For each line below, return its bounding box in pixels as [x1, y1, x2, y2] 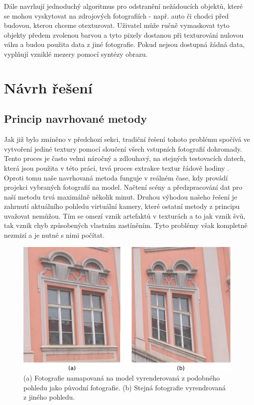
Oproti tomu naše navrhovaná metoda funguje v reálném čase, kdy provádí [4, 172, 228, 182]
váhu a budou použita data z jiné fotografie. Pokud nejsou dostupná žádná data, [4, 39, 245, 49]
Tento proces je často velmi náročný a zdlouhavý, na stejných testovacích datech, [4, 153, 246, 163]
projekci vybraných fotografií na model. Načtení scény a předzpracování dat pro [4, 182, 243, 192]
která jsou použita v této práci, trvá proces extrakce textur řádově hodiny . [4, 162, 229, 173]
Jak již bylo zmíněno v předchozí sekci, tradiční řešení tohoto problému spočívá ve [4, 134, 250, 144]
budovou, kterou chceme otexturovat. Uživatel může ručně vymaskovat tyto [4, 20, 230, 30]
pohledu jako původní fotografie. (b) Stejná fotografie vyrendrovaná [23, 382, 226, 392]
